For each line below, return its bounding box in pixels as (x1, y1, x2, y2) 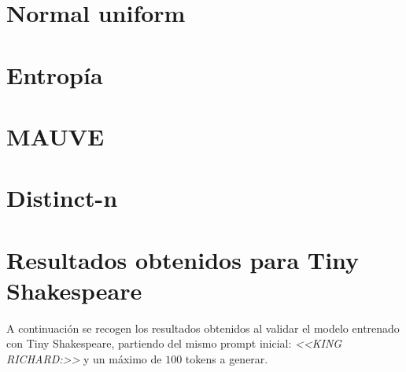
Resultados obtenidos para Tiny (6, 243, 360, 275)
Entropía (6, 58, 103, 90)
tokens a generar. (185, 351, 268, 366)
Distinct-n (6, 182, 118, 214)
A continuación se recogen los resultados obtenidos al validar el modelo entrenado (6, 319, 400, 336)
